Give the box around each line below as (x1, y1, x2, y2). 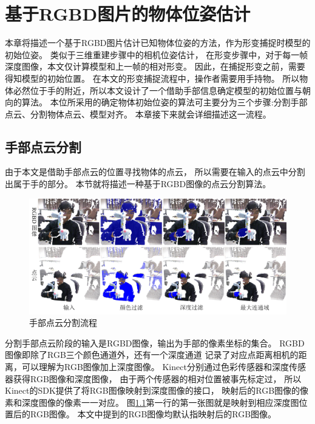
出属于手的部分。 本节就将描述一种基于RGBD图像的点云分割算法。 (5, 177, 271, 190)
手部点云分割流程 (29, 316, 97, 329)
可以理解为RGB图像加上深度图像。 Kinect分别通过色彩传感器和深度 (21, 360, 289, 373)
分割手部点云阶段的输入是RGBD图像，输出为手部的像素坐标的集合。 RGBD (5, 336, 305, 349)
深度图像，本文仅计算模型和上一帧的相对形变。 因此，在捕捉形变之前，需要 (5, 60, 305, 73)
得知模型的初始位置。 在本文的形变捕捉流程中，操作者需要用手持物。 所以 (5, 71, 300, 84)
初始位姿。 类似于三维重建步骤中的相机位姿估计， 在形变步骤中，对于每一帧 (5, 48, 308, 61)
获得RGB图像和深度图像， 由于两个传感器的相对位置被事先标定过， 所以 (13, 372, 302, 385)
